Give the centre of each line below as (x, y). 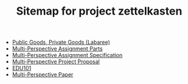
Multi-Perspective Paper (43, 75)
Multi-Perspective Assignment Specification (67, 55)
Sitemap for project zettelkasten (99, 11)
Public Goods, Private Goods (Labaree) (61, 42)
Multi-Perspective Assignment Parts (57, 49)
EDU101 (22, 68)
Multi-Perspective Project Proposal (56, 61)
